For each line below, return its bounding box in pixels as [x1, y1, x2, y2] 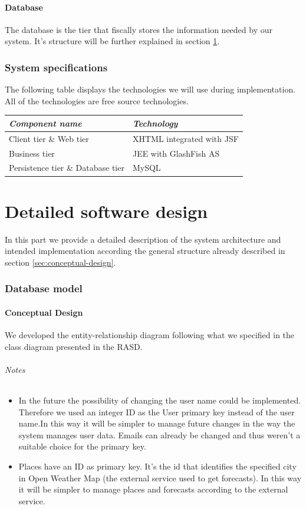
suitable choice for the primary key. [18, 440, 146, 452]
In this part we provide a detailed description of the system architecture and [5, 233, 281, 245]
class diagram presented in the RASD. [5, 340, 143, 352]
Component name [9, 117, 82, 129]
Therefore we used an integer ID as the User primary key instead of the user [18, 405, 295, 418]
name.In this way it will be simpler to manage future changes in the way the [18, 417, 295, 429]
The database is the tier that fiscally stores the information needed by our [5, 23, 272, 35]
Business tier [9, 147, 55, 159]
